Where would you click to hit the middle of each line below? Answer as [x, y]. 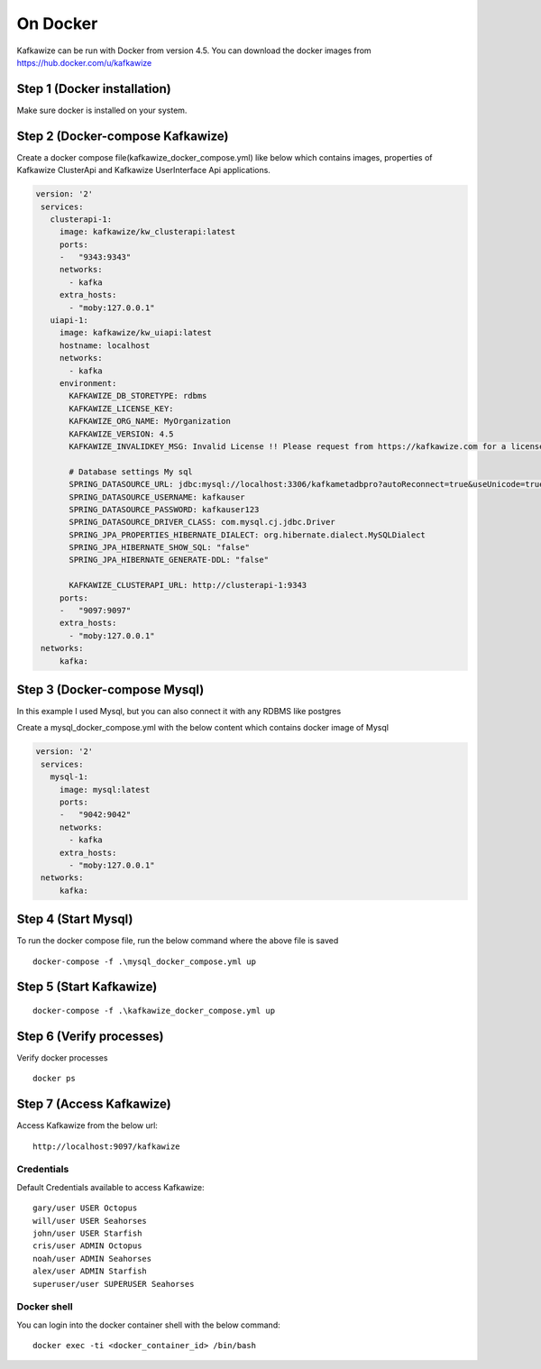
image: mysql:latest [105, 790]
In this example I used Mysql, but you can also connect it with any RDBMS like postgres [179, 712]
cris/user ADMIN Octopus [87, 1246]
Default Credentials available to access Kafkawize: [110, 1187]
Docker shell [45, 1307]
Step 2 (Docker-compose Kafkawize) [123, 136]
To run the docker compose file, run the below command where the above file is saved [178, 941]
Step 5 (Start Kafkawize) [87, 987]
